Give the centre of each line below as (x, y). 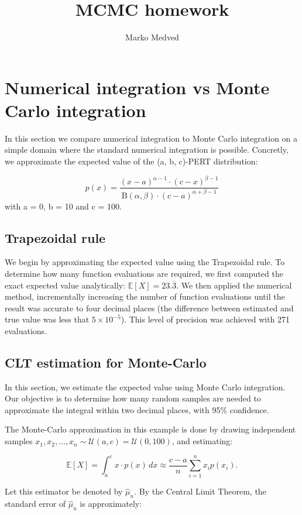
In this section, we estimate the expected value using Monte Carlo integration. (145, 387)
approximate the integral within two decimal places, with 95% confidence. (137, 409)
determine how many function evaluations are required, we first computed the (144, 273)
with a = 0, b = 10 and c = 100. (63, 206)
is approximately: (111, 504)
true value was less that (47, 319)
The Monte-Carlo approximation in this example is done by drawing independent (150, 429)
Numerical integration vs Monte (137, 87)
